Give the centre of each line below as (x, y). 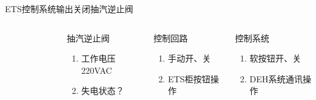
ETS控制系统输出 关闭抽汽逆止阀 (69, 9)
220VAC (96, 70)
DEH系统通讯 (276, 78)
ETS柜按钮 (189, 78)
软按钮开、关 (275, 58)
